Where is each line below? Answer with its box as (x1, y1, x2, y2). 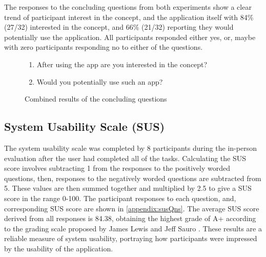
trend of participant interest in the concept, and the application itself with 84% (4, 11, 254, 22)
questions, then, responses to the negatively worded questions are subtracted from (4, 172, 261, 183)
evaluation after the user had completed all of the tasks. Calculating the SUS (4, 152, 247, 163)
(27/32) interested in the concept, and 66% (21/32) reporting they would (4, 22, 234, 32)
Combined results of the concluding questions (25, 93, 167, 104)
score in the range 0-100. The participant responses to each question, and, (4, 192, 236, 203)
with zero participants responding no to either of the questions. (4, 42, 203, 52)
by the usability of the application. (4, 243, 113, 253)
